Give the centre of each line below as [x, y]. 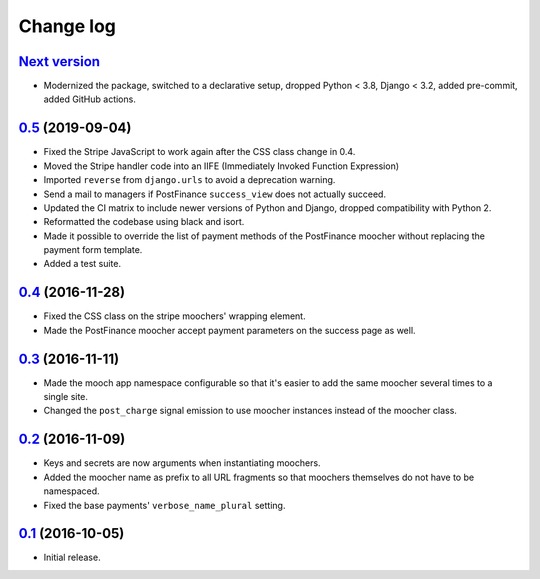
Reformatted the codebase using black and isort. [144, 222]
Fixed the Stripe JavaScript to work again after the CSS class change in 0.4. [199, 152]
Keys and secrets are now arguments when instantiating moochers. [182, 463]
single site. [66, 397]
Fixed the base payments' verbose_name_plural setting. [164, 505]
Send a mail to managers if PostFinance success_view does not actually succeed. [215, 194]
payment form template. [93, 250]
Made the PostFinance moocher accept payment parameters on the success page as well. [229, 330]
